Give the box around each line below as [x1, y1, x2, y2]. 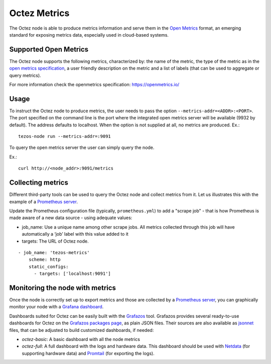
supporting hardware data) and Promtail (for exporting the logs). [22, 350, 155, 356]
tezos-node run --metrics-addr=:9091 [18, 133, 111, 139]
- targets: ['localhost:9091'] [34, 271, 111, 277]
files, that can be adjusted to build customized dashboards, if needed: [9, 327, 154, 333]
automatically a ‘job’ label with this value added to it [22, 231, 129, 237]
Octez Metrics [9, 8, 70, 19]
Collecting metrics [9, 178, 69, 187]
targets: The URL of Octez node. [22, 238, 89, 244]
